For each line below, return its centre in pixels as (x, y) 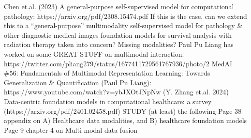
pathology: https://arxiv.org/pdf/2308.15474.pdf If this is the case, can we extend (125, 16)
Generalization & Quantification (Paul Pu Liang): (78, 82)
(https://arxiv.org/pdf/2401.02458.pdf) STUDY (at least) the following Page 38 (123, 111)
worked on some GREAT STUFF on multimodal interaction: (94, 54)
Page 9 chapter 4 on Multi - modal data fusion (71, 130)
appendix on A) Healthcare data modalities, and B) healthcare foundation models (125, 120)
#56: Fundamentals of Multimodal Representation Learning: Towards (107, 73)
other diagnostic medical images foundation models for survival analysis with (118, 35)
